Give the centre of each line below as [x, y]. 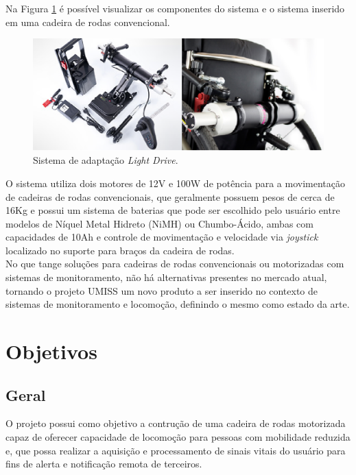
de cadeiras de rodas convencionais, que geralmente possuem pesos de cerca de [170, 196]
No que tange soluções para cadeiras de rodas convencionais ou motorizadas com [175, 264]
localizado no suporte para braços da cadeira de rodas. [120, 250]
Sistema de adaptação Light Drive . [106, 160]
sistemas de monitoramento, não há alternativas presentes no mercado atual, [166, 277]
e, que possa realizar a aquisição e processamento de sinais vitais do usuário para [176, 450]
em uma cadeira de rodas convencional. [88, 22]
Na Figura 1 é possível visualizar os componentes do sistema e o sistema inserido [175, 8]
